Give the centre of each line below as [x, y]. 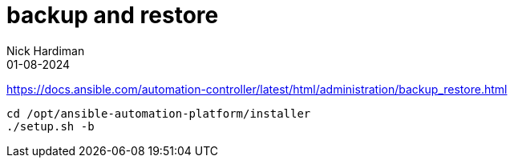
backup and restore [113, 15]
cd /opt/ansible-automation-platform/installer [159, 113]
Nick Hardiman [46, 50]
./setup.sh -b [51, 126]
